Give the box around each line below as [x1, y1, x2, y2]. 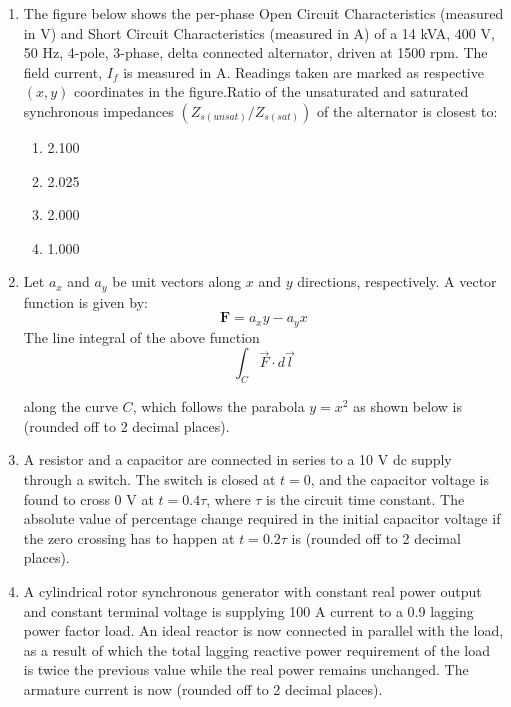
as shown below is [353, 396, 462, 417]
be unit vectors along [112, 271, 242, 292]
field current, [23, 61, 103, 82]
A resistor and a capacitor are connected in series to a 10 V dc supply [23, 449, 452, 470]
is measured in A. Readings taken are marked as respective [123, 61, 484, 82]
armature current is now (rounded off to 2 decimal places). [23, 678, 383, 699]
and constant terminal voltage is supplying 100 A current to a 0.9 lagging [23, 600, 474, 621]
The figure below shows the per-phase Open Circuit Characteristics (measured [23, 3, 504, 23]
